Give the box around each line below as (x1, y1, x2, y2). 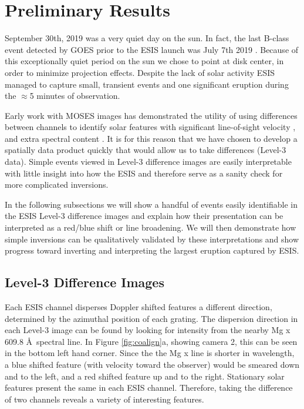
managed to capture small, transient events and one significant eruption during (5, 78, 289, 90)
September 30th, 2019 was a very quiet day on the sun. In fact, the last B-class (5, 32, 289, 44)
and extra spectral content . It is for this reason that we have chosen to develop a (5, 132, 298, 144)
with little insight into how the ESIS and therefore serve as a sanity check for (5, 167, 283, 179)
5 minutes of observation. (29, 89, 120, 102)
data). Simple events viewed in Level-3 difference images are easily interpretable (5, 155, 292, 168)
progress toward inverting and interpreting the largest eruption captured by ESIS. (5, 244, 299, 257)
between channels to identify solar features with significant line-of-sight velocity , (5, 121, 296, 133)
